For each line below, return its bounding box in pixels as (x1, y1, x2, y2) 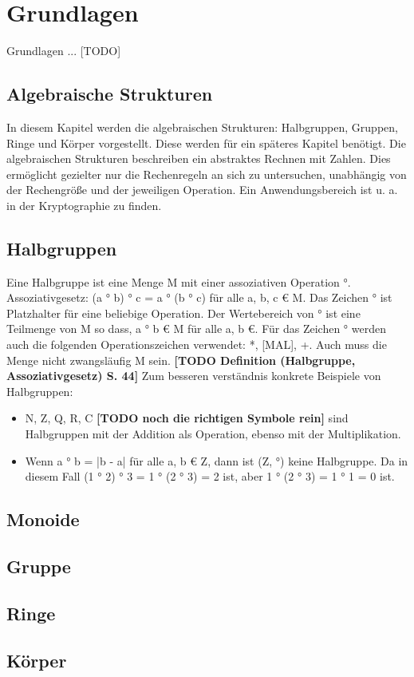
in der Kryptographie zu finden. (6, 196, 162, 213)
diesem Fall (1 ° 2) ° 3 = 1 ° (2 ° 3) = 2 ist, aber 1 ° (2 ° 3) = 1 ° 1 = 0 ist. (25, 468, 395, 485)
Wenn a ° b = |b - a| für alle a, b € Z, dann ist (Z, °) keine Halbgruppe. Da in (25, 452, 408, 469)
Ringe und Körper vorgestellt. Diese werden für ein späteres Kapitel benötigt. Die (6, 134, 406, 151)
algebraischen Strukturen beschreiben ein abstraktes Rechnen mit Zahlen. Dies (6, 150, 391, 167)
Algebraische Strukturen (6, 81, 213, 106)
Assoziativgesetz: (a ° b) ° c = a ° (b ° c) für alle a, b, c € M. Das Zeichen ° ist (6, 289, 392, 306)
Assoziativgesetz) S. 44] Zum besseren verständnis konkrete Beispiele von (6, 367, 381, 384)
